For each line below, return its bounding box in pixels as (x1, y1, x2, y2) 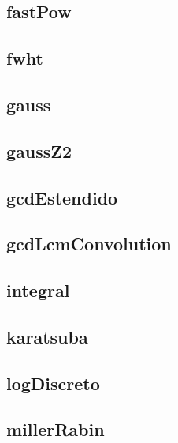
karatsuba (6, 324, 88, 348)
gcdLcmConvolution (6, 231, 172, 256)
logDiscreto (6, 370, 100, 395)
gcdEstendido (6, 185, 118, 209)
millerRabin (6, 417, 105, 441)
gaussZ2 (6, 138, 72, 163)
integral (6, 278, 70, 302)
